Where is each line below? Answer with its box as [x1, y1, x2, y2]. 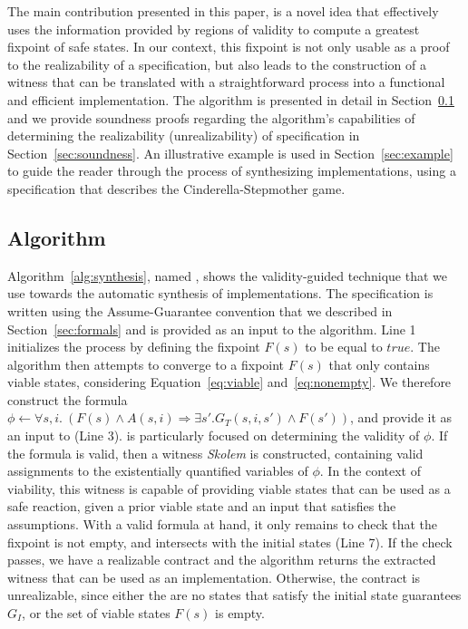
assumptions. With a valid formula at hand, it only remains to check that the [7, 515, 438, 534]
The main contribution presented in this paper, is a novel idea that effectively [7, 2, 439, 20]
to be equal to [305, 337, 383, 356]
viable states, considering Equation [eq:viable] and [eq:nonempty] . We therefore [7, 373, 452, 392]
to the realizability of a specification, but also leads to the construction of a [7, 54, 426, 73]
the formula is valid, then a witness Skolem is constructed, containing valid [7, 443, 424, 462]
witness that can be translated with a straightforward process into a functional [7, 73, 445, 92]
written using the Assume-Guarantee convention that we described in [7, 301, 393, 320]
